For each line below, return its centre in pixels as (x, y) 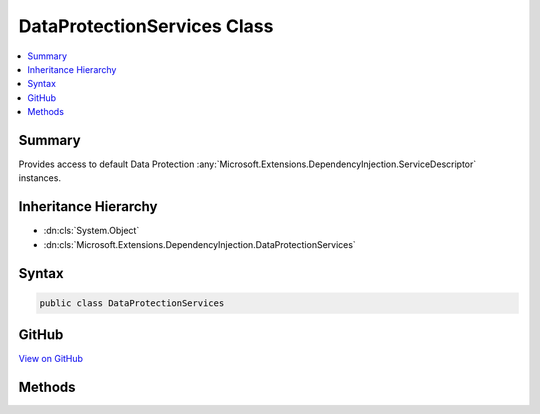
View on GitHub (51, 359)
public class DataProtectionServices (132, 303)
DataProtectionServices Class (146, 26)
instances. (40, 178)
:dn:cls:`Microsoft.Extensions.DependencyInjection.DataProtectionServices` (200, 244)
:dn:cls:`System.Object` (91, 231)
